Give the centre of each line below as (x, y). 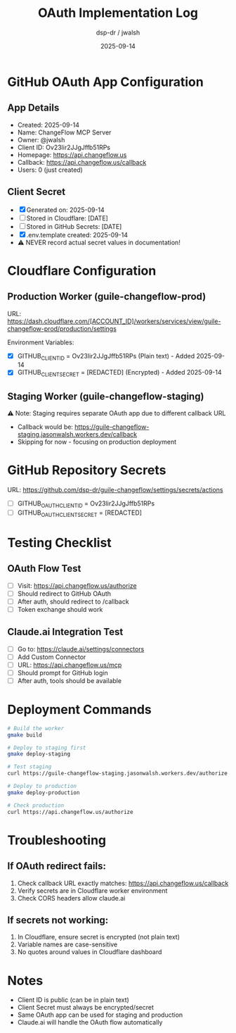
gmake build (25, 735)
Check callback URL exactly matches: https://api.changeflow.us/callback (123, 883)
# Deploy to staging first (47, 748)
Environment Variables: (41, 342)
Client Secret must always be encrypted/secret (86, 1008)
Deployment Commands (80, 710)
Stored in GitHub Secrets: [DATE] (74, 226)
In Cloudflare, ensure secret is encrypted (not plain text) (99, 937)
